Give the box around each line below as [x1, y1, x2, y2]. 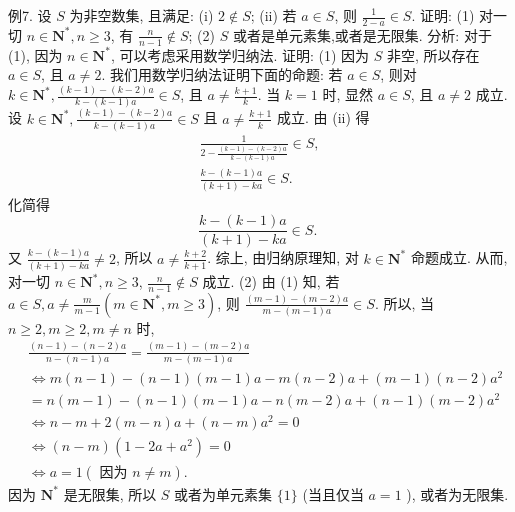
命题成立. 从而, [410, 247, 508, 268]
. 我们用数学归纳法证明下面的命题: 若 [101, 64, 343, 85]
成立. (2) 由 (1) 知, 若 [202, 271, 340, 292]
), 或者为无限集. [406, 483, 509, 504]
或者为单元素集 [174, 483, 273, 504]
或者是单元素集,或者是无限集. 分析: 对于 [232, 24, 492, 45]
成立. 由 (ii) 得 [277, 107, 370, 128]
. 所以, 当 [374, 292, 434, 313]
